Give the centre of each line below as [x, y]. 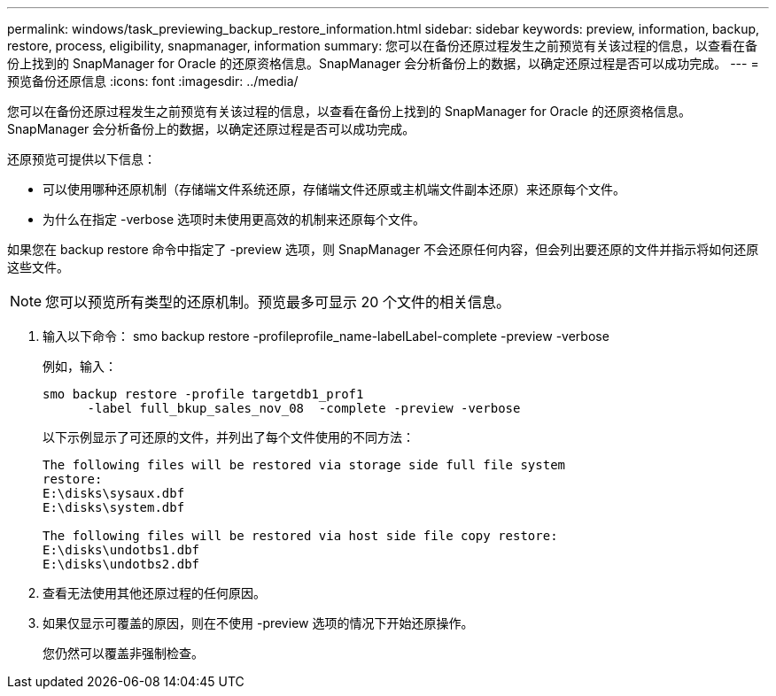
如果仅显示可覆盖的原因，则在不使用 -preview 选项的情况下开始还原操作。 [258, 623]
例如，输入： [80, 366]
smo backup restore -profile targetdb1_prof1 [203, 394]
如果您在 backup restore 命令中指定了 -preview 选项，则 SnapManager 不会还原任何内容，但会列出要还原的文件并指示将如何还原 [383, 249]
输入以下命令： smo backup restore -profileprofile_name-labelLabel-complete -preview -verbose [326, 336]
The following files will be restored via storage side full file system [304, 465]
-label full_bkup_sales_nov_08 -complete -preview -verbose [304, 408]
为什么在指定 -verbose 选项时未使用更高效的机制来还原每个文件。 [234, 219]
